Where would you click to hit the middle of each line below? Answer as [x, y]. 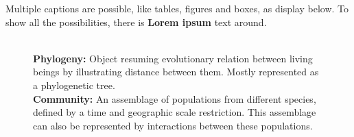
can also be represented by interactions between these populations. [173, 125]
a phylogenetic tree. [74, 85]
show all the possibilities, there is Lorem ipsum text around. [136, 22]
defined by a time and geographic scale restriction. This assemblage [175, 112]
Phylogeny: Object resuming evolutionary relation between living [173, 58]
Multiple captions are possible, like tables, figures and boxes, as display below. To [177, 8]
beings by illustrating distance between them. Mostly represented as [176, 72]
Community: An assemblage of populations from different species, [175, 98]
